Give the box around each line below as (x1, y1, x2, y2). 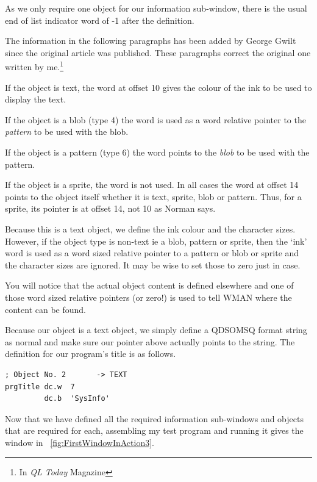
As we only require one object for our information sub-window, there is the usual (5, 2, 307, 14)
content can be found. (5, 303, 87, 315)
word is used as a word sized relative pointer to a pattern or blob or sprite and (5, 246, 299, 259)
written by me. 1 (5, 59, 64, 73)
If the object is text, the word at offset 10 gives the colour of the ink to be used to (5, 81, 312, 93)
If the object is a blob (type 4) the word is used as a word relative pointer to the (5, 113, 306, 126)
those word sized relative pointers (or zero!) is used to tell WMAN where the (5, 290, 292, 303)
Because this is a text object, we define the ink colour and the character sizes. (5, 222, 296, 235)
